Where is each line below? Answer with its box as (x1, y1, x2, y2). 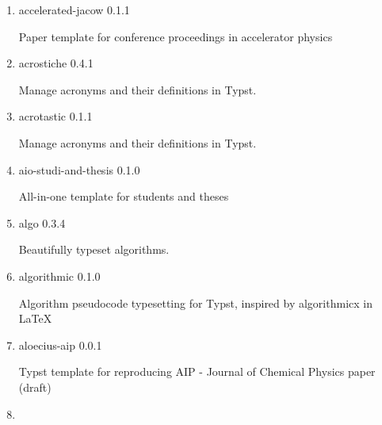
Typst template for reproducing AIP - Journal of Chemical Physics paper (18, 363, 376, 380)
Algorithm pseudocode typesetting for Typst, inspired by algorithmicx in (18, 294, 372, 311)
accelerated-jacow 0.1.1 (18, 2, 130, 17)
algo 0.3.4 (18, 214, 66, 231)
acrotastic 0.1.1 (18, 108, 93, 124)
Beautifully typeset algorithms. (18, 241, 170, 258)
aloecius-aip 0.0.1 (18, 336, 102, 353)
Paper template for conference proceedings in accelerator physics (18, 28, 333, 44)
